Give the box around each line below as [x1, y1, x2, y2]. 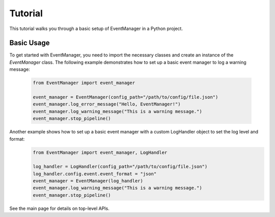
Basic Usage [9, 39, 50, 47]
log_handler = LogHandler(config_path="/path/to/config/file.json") [33, 164, 208, 170]
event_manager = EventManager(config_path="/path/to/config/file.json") [33, 94, 218, 100]
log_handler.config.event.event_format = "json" [33, 171, 157, 177]
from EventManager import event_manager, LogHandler [33, 149, 168, 155]
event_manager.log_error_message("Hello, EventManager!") [33, 101, 181, 107]
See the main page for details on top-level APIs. [9, 205, 109, 211]
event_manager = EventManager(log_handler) [33, 178, 144, 184]
